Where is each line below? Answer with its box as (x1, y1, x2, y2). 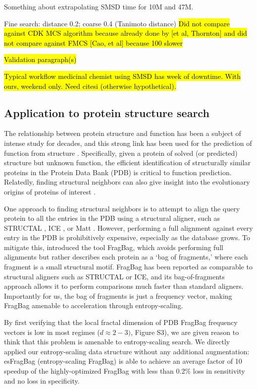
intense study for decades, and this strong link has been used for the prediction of (4, 137, 252, 148)
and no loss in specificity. (4, 375, 80, 386)
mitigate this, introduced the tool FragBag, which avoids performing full (4, 242, 223, 252)
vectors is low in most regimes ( (4, 326, 100, 337)
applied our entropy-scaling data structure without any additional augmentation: (4, 346, 250, 356)
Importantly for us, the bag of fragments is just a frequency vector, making (4, 290, 232, 301)
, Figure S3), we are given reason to (131, 326, 239, 337)
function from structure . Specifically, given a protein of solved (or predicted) (4, 147, 238, 158)
